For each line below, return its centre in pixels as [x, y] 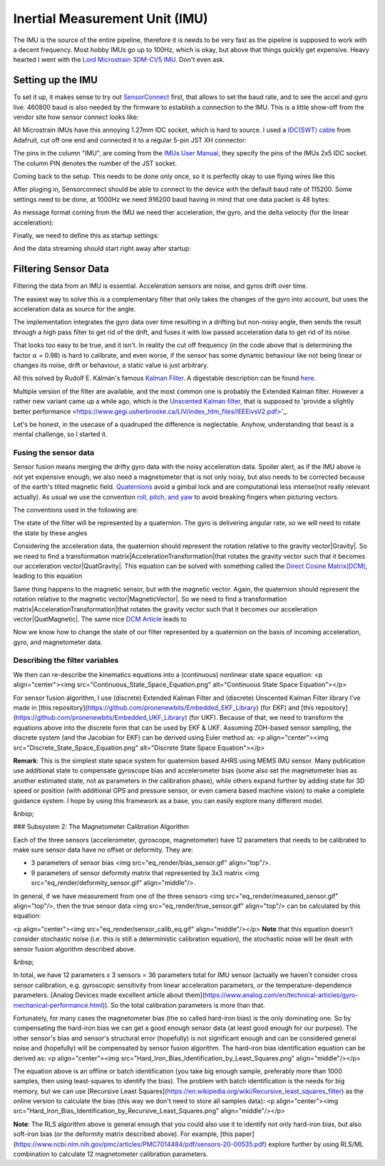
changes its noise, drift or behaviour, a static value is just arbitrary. [111, 365]
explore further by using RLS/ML [316, 1144]
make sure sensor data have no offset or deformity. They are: [103, 850]
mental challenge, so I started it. [60, 434]
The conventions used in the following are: [76, 510]
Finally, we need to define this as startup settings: [86, 235]
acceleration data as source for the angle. [75, 309]
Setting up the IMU [55, 80]
